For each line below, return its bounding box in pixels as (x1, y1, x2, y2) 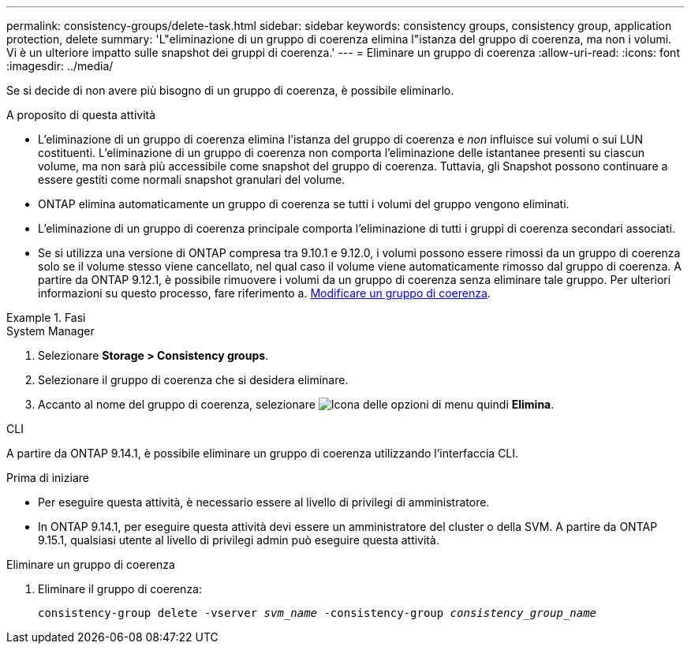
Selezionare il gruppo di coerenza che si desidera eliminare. (38, 373, 349, 387)
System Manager (6, 324, 95, 338)
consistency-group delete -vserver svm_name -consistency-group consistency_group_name (38, 607, 597, 619)
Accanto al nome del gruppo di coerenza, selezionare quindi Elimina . (38, 398, 555, 411)
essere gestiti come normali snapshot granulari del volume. (38, 173, 345, 186)
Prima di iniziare (6, 471, 89, 484)
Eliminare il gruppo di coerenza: (38, 582, 203, 596)
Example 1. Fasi (6, 311, 86, 324)
